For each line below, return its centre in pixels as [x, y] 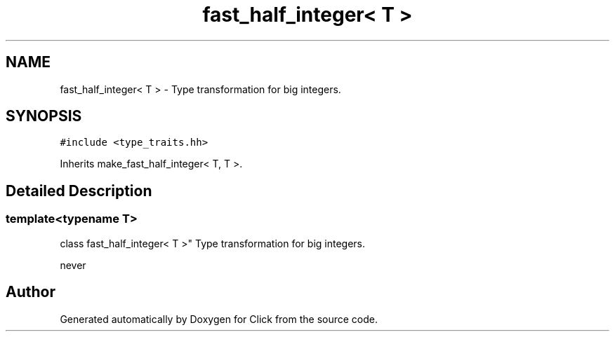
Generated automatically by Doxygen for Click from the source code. [219, 319]
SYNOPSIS [44, 116]
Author [31, 292]
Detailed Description [79, 191]
